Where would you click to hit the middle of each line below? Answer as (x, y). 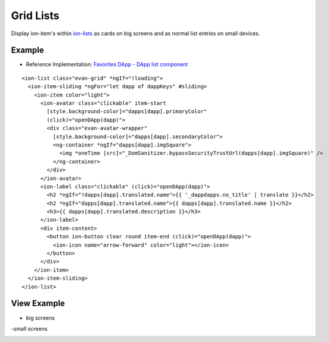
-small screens (29, 328)
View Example (38, 304)
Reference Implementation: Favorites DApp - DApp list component (107, 64)
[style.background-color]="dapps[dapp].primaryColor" (127, 111)
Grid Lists (35, 15)
